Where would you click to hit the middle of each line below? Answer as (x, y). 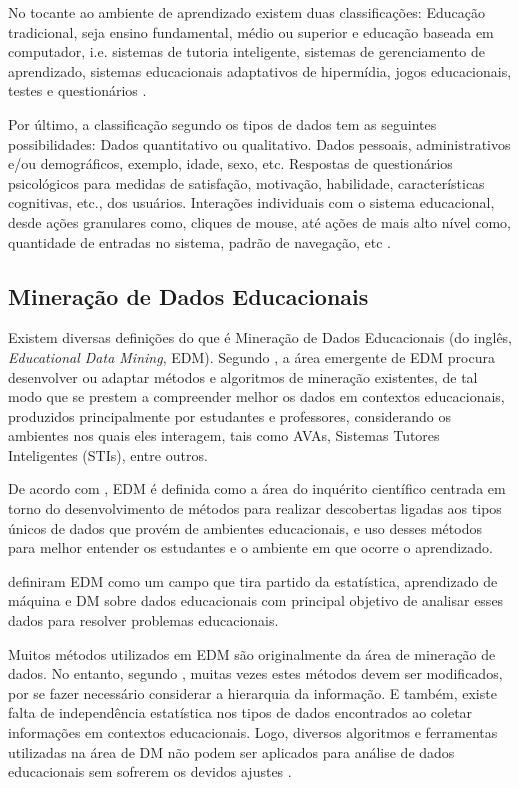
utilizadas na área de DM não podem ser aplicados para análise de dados (231, 751)
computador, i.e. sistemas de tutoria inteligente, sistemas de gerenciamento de (246, 51)
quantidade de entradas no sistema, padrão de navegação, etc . (199, 241)
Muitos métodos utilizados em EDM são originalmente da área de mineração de (252, 653)
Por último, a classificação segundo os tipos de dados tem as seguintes (222, 123)
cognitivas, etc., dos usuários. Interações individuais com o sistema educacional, (251, 202)
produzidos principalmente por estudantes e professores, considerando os (230, 415)
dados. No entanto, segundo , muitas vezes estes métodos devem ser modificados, (255, 673)
